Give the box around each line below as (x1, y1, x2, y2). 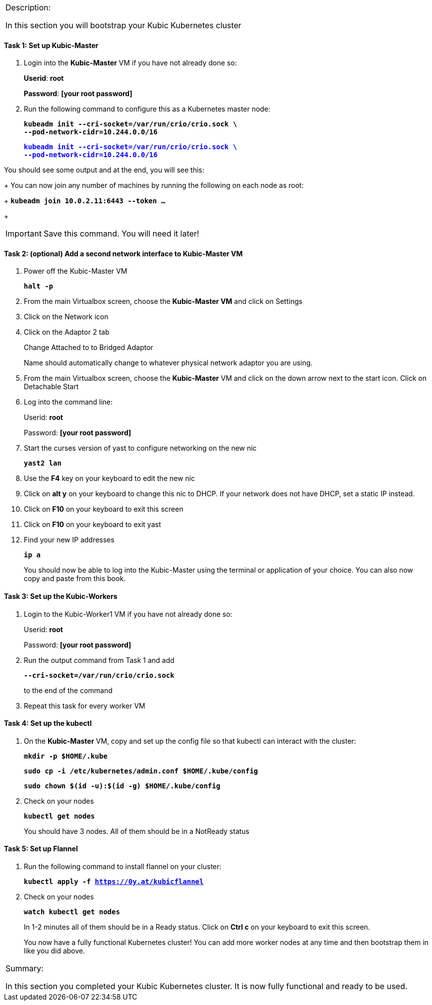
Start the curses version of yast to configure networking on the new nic (24, 444, 257, 453)
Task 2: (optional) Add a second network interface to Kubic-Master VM (4, 249, 243, 258)
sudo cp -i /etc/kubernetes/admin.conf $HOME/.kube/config (24, 767, 258, 775)
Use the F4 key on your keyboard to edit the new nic (24, 474, 195, 483)
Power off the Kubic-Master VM (24, 267, 127, 276)
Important (5, 229, 42, 239)
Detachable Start (24, 382, 79, 391)
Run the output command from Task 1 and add (24, 655, 175, 664)
